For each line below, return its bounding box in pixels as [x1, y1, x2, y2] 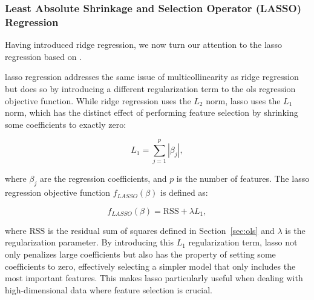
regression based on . [5, 50, 82, 62]
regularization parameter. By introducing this [5, 236, 174, 248]
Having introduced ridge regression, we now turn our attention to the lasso [5, 38, 282, 51]
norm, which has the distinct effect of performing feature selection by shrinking [5, 106, 298, 119]
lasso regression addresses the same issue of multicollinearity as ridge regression [5, 70, 299, 83]
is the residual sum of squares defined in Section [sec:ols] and [48, 224, 275, 236]
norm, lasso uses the [206, 94, 281, 107]
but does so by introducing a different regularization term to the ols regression [5, 82, 296, 95]
